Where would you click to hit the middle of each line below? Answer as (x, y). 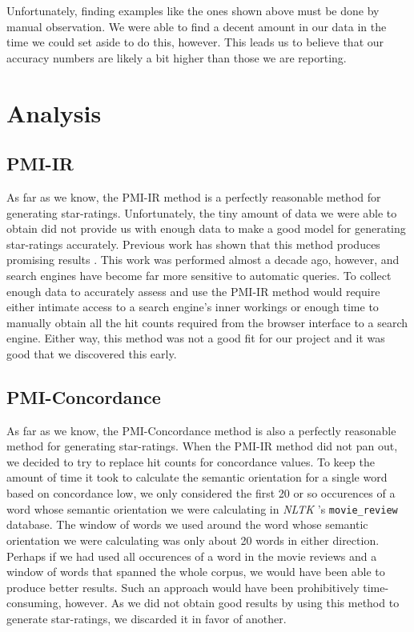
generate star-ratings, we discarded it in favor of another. (147, 618)
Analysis (54, 112)
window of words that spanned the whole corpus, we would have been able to (196, 572)
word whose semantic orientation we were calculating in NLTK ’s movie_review (202, 508)
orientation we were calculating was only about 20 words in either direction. (193, 540)
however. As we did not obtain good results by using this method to (232, 603)
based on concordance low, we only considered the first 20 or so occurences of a (201, 493)
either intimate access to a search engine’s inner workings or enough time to (193, 307)
